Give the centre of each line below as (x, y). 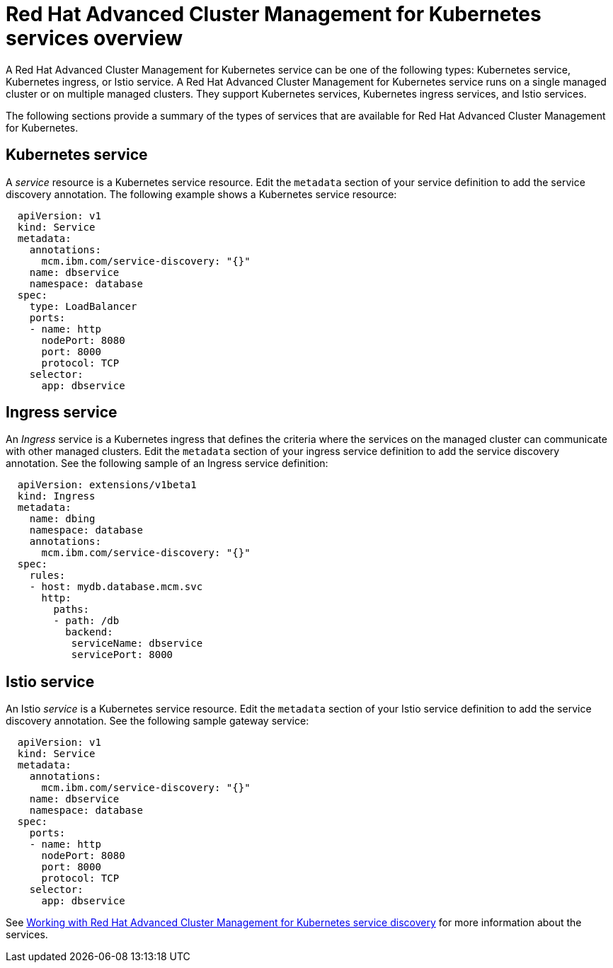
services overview (94, 38)
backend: (89, 632)
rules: (47, 576)
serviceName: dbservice (137, 644)
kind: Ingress (56, 496)
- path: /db (86, 621)
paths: (71, 610)
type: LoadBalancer (83, 306)
